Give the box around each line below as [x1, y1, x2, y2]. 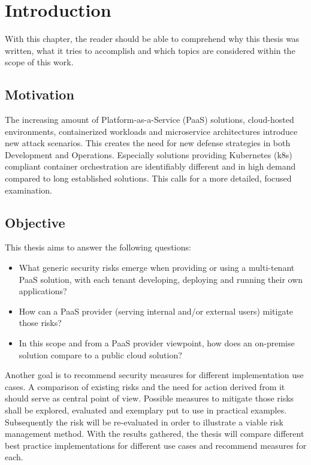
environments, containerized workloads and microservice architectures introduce [5, 125, 298, 137]
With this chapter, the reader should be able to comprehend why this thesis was [5, 32, 300, 45]
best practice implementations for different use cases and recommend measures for [5, 439, 307, 451]
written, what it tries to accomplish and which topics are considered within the [5, 44, 295, 56]
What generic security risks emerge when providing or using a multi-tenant [19, 261, 295, 274]
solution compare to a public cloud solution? [19, 348, 182, 361]
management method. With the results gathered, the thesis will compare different [5, 427, 304, 440]
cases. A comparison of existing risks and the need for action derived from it [5, 380, 285, 392]
